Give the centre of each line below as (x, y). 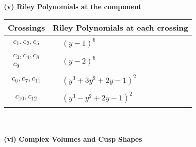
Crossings (26, 27)
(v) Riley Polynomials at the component (73, 6)
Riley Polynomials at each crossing (120, 27)
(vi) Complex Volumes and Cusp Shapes (73, 139)
